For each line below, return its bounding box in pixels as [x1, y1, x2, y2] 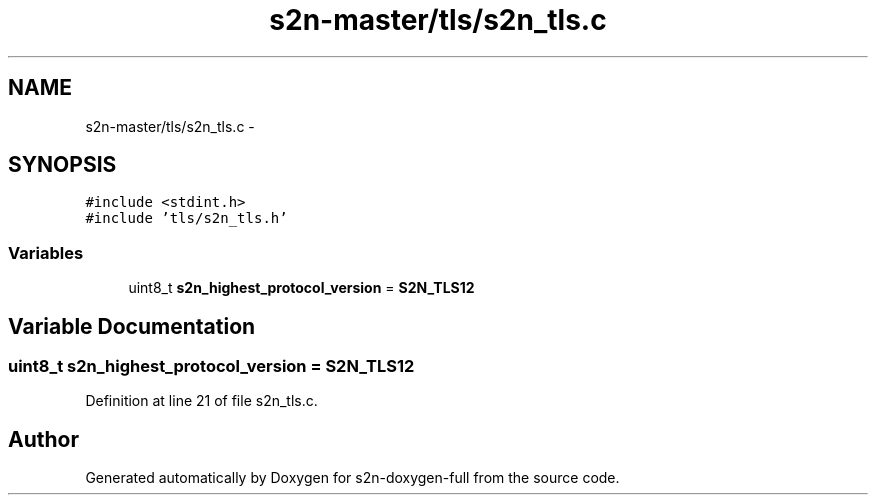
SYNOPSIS [8, 152, 117, 178]
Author [8, 426, 79, 452]
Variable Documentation [8, 313, 256, 339]
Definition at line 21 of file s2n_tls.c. [85, 392, 318, 410]
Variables [8, 242, 84, 263]
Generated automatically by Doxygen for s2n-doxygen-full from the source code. [85, 469, 620, 487]
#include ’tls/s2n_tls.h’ [85, 210, 288, 227]
